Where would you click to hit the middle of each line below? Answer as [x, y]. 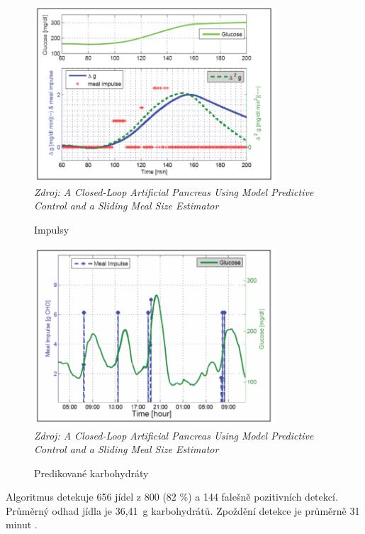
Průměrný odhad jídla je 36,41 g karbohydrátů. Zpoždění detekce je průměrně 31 [183, 510]
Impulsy [52, 229]
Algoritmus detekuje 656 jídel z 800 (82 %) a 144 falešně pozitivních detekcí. [172, 497]
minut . [22, 524]
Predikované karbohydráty [91, 473]
